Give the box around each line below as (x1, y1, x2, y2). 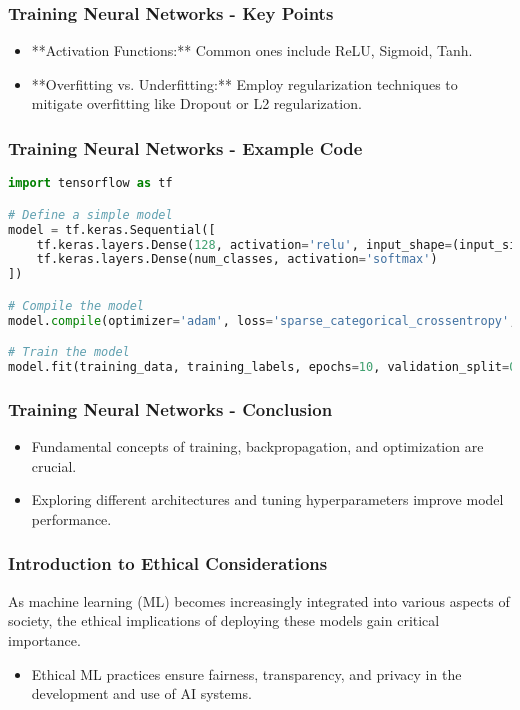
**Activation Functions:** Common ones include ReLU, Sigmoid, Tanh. (31, 40, 473, 61)
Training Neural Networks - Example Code (8, 135, 363, 160)
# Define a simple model (8, 207, 173, 222)
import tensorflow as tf (8, 176, 173, 191)
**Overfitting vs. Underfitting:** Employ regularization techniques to (31, 73, 458, 94)
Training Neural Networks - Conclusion (8, 396, 333, 421)
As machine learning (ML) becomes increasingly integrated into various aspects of (8, 590, 510, 611)
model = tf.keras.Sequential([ (8, 222, 216, 237)
